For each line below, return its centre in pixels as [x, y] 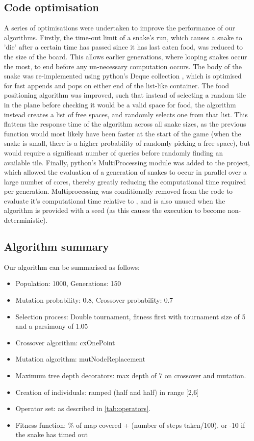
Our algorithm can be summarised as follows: [72, 267]
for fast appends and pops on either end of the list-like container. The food [116, 85]
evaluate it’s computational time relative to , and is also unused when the [114, 200]
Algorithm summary [57, 246]
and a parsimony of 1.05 [52, 326]
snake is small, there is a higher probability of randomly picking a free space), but [127, 143]
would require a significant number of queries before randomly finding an [114, 152]
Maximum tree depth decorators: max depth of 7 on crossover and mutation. [131, 376]
